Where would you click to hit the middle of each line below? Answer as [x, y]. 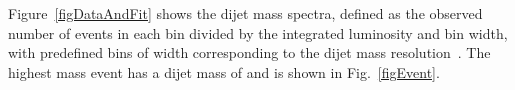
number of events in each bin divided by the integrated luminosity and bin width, [258, 32]
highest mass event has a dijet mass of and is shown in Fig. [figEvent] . [224, 71]
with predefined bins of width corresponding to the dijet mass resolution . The [249, 52]
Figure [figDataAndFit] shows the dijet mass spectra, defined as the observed [245, 13]
